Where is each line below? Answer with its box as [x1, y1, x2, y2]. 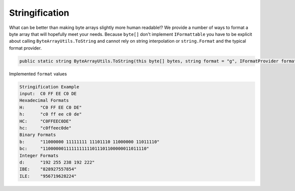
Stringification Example [19, 84, 80, 89]
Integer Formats [19, 153, 59, 158]
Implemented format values [9, 71, 67, 77]
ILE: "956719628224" [19, 173, 77, 179]
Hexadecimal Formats [19, 98, 69, 103]
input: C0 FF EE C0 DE [19, 91, 77, 97]
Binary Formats [19, 132, 56, 137]
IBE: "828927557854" [19, 166, 77, 172]
